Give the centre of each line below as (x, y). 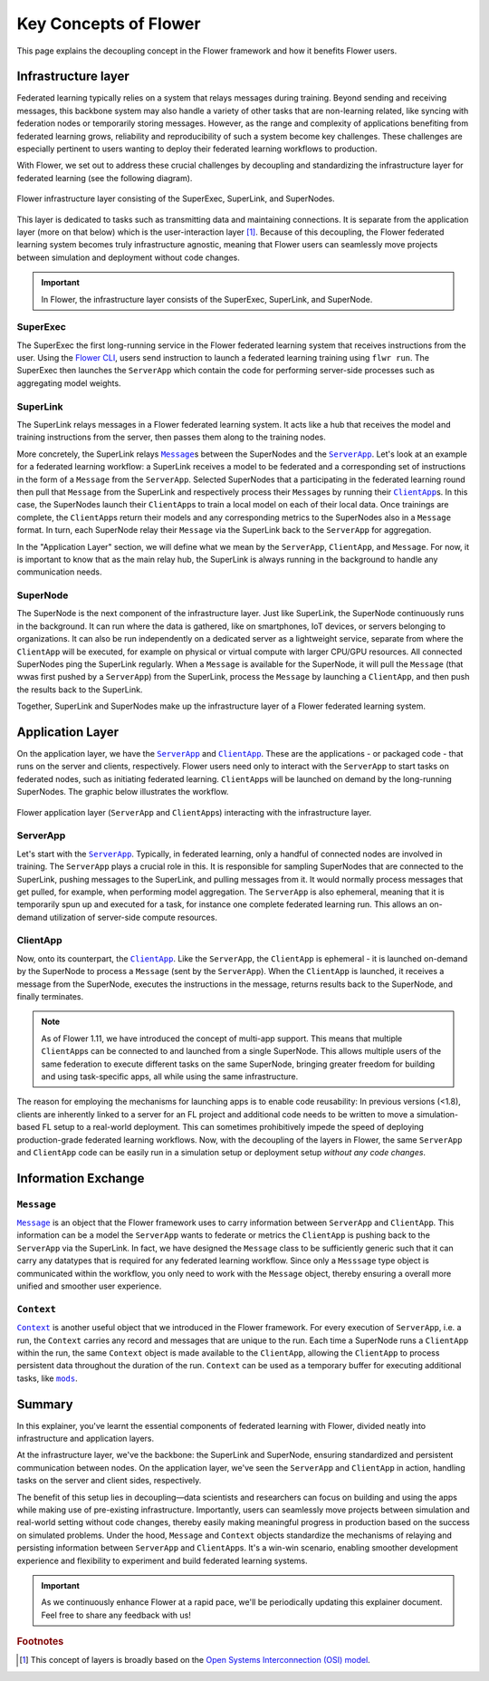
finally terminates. (50, 997)
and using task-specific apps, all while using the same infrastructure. (170, 1076)
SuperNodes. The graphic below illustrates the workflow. (123, 792)
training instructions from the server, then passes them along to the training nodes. (171, 437)
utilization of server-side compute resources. (133, 917)
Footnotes (40, 1642)
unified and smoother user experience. (89, 1286)
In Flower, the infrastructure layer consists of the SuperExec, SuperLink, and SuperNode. (207, 299)
